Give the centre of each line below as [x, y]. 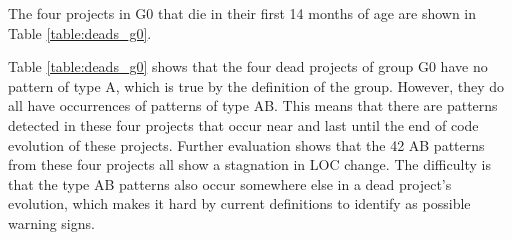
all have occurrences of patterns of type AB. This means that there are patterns [253, 105]
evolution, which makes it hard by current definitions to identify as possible [239, 203]
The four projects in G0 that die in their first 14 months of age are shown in [242, 13]
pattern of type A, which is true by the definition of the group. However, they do [256, 85]
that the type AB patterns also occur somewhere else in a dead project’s [230, 183]
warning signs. [51, 222]
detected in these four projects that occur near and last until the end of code [243, 124]
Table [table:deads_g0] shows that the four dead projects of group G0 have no [248, 66]
